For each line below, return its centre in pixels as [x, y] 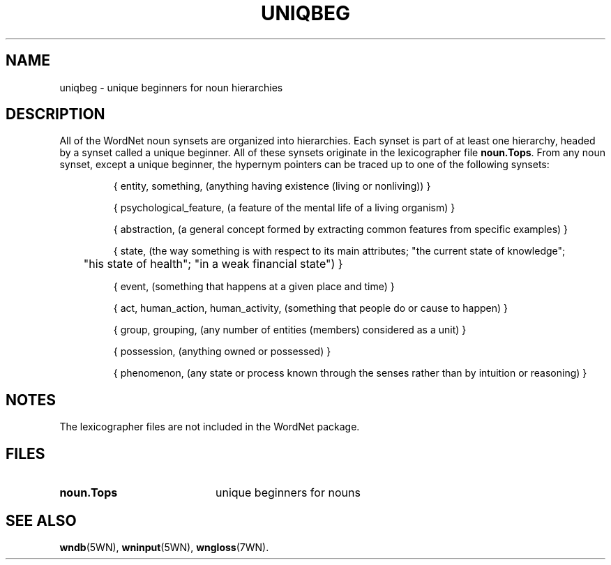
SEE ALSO [41, 520]
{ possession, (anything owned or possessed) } [222, 352]
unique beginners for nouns [288, 493]
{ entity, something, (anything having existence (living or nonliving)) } [272, 186]
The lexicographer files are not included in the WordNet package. [210, 427]
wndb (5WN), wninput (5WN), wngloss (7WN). [164, 547]
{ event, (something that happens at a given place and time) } [254, 287]
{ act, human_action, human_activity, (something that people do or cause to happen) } [310, 308]
